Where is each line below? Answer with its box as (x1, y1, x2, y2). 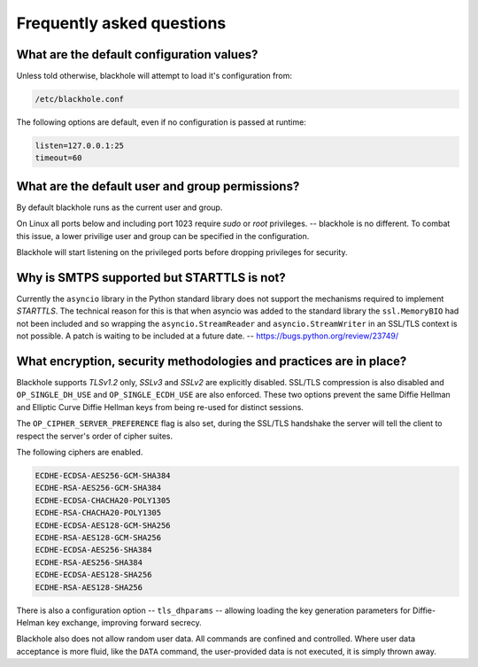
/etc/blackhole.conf (35, 94, 124, 105)
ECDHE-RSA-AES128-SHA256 (35, 582, 143, 593)
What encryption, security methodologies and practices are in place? (16, 353, 407, 368)
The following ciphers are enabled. (16, 447, 143, 458)
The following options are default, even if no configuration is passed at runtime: (16, 117, 307, 128)
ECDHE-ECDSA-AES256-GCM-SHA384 (35, 470, 172, 480)
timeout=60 (35, 153, 82, 163)
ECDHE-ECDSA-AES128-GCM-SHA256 (35, 520, 172, 531)
